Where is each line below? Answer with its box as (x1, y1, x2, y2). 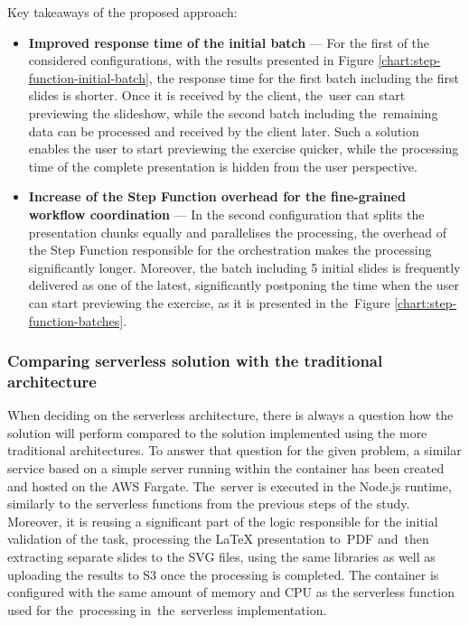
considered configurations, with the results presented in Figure (28, 51, 374, 70)
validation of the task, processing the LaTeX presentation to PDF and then (7, 529, 429, 548)
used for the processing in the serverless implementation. (7, 600, 327, 619)
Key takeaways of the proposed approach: (7, 3, 238, 21)
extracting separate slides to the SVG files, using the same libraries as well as (7, 546, 436, 565)
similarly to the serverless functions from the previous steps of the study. (7, 494, 410, 513)
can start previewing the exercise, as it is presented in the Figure (28, 293, 390, 312)
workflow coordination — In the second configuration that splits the (28, 204, 425, 223)
